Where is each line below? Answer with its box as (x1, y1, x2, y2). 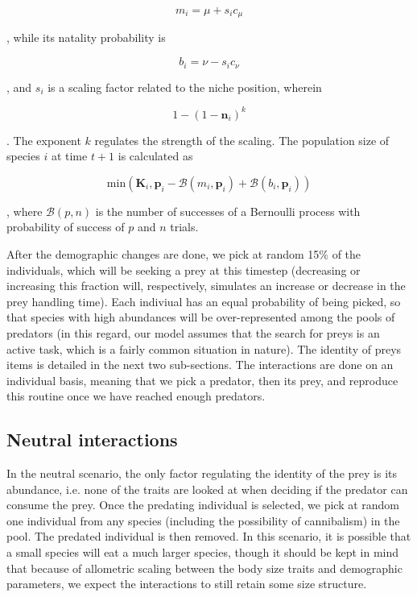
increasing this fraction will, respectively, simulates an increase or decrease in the (6, 277, 406, 294)
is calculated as (118, 147, 193, 164)
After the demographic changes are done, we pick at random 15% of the (6, 245, 361, 262)
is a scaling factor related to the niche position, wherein (47, 78, 322, 95)
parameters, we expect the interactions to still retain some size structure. (6, 575, 367, 592)
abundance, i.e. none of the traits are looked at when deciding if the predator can (6, 480, 408, 497)
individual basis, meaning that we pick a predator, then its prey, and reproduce (6, 371, 398, 388)
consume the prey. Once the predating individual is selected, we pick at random (6, 496, 400, 513)
